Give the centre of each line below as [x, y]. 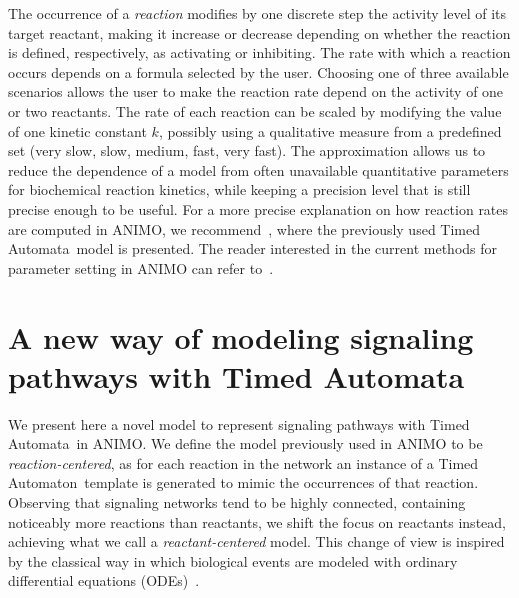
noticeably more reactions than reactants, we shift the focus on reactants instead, [257, 521]
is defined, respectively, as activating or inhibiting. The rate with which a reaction [259, 52]
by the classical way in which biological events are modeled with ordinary [233, 560]
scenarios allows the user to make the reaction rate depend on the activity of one [256, 91]
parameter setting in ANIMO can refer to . [141, 267]
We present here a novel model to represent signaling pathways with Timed [239, 423]
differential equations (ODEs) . [104, 580]
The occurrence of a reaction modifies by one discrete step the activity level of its [257, 13]
